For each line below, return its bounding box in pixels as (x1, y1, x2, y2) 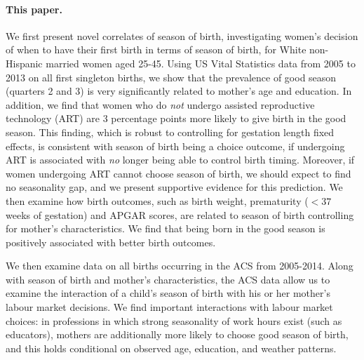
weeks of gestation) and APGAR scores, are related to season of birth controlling (6, 207, 354, 222)
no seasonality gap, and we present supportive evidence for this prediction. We (6, 180, 343, 194)
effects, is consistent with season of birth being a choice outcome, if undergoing (6, 138, 345, 153)
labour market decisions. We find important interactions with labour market (6, 300, 333, 314)
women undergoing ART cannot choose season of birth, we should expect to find (6, 166, 351, 180)
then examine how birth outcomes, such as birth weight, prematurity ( (6, 193, 309, 208)
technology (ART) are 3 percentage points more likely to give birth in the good (6, 111, 346, 126)
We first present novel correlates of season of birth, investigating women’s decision (6, 28, 358, 43)
